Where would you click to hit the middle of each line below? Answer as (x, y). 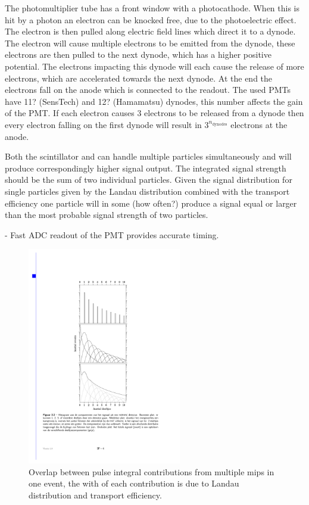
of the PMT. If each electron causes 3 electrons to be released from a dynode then (154, 113)
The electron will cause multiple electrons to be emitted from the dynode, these (150, 43)
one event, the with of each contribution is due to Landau (134, 483)
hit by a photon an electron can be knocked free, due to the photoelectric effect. (151, 19)
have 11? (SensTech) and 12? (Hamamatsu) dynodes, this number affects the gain (154, 101)
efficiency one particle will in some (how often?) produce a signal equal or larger (151, 203)
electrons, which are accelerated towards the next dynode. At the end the (139, 78)
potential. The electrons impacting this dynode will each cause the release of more (154, 66)
